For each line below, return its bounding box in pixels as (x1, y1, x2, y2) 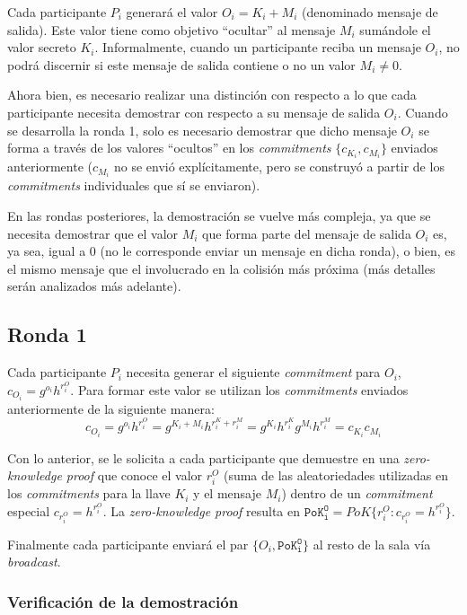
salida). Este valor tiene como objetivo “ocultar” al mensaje (7, 20, 336, 39)
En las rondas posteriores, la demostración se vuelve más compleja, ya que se (7, 206, 431, 224)
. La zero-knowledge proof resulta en (102, 501, 301, 520)
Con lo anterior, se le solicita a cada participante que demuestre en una (7, 448, 400, 467)
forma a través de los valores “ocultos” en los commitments (7, 138, 331, 157)
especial (7, 501, 50, 520)
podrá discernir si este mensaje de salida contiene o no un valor (7, 55, 356, 74)
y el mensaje (193, 484, 261, 503)
